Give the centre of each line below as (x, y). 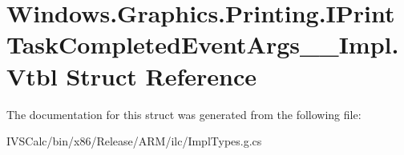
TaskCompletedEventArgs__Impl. (203, 44)
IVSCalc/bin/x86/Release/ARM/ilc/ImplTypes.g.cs (134, 141)
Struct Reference (162, 76)
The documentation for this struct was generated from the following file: (184, 114)
